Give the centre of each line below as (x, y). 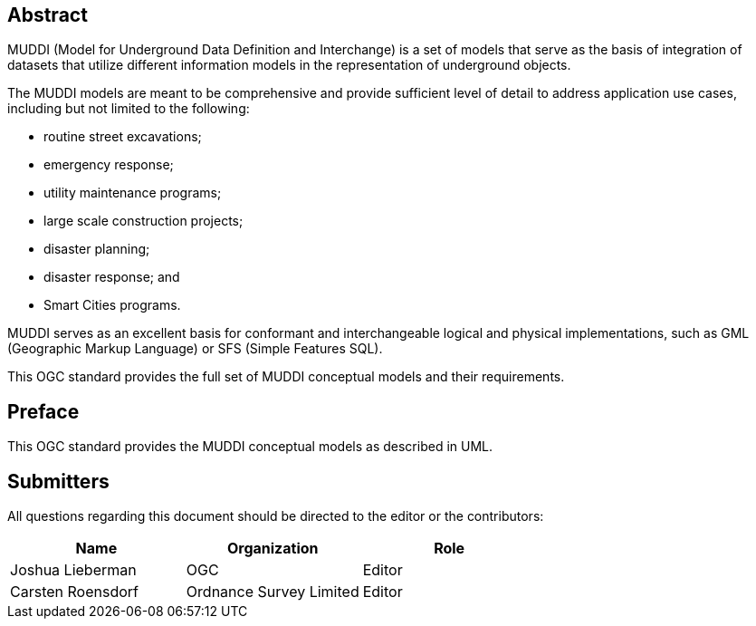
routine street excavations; (123, 137)
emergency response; (109, 165)
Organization (273, 549)
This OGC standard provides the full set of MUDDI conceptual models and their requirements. (286, 377)
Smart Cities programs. (112, 305)
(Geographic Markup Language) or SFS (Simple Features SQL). (195, 349)
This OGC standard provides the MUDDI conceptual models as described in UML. (250, 447)
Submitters (58, 481)
